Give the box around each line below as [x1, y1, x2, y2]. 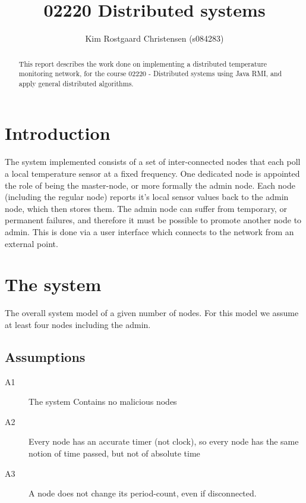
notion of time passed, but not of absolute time [29, 447, 200, 460]
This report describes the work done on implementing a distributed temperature [18, 58, 267, 68]
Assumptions [5, 347, 86, 365]
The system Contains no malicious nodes [29, 395, 177, 408]
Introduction [5, 121, 111, 145]
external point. [5, 237, 58, 249]
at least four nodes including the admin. [5, 318, 151, 330]
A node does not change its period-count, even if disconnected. [29, 487, 257, 499]
